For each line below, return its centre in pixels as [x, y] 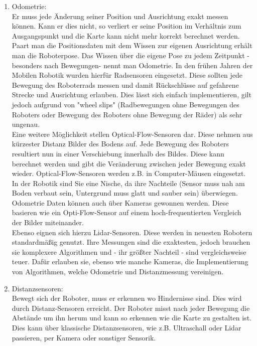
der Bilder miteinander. [48, 222]
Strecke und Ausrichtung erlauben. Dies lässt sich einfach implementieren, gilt [132, 95]
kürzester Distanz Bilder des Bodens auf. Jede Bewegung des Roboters [120, 144]
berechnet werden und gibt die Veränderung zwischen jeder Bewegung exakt [129, 163]
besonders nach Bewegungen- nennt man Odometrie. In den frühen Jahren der [132, 65]
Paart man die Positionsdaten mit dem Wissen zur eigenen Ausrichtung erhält [132, 45]
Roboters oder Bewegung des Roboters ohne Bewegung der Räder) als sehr [127, 114]
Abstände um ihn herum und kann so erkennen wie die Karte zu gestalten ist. [132, 318]
